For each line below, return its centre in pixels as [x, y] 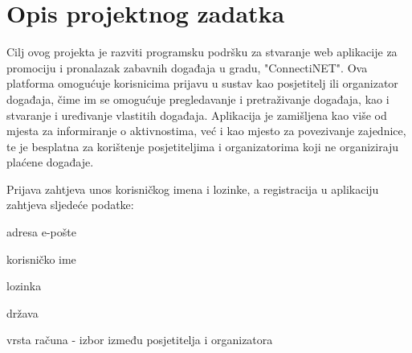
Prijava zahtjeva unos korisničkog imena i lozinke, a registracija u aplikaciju [193, 189]
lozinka [24, 286]
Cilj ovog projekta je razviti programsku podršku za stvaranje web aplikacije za [202, 52]
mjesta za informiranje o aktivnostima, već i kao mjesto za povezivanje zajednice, [206, 131]
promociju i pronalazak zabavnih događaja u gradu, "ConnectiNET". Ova [187, 67]
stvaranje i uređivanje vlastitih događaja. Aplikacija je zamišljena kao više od [197, 115]
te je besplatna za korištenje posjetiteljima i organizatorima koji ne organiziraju [203, 146]
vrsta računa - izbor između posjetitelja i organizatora [140, 340]
